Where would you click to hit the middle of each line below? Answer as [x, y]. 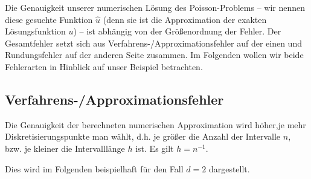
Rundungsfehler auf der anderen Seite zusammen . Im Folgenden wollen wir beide [154, 55]
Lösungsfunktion [35, 31]
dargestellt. [229, 168]
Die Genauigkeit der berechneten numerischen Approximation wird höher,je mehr [155, 124]
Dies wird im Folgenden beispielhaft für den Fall [94, 168]
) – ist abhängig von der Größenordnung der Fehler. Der [177, 31]
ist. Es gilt [155, 148]
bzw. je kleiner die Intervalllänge [65, 148]
